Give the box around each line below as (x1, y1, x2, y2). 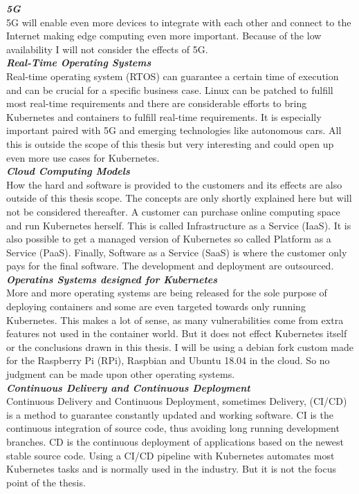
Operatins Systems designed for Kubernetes (6, 272, 218, 286)
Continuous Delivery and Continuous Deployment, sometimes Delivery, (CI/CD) (6, 394, 347, 408)
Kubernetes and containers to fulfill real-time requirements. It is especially (6, 109, 322, 124)
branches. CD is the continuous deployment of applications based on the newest (6, 435, 344, 448)
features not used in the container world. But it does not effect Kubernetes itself (6, 326, 347, 341)
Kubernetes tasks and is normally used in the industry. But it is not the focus (6, 462, 336, 476)
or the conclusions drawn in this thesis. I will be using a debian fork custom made (6, 339, 353, 354)
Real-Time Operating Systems (6, 55, 151, 70)
